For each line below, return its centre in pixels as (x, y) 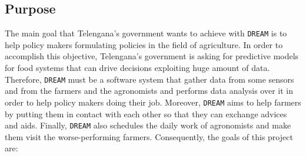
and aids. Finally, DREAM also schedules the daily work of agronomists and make (148, 125)
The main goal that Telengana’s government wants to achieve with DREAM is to (146, 33)
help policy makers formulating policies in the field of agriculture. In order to (144, 44)
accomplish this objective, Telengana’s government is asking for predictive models (152, 56)
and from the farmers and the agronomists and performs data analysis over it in (149, 91)
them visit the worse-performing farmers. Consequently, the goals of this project (149, 136)
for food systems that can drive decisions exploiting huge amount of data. (137, 68)
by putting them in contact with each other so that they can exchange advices (146, 113)
